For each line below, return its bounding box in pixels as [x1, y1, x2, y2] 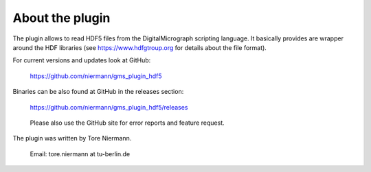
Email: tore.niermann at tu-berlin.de [30, 149, 131, 158]
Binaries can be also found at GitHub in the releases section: [12, 88, 184, 96]
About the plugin [12, 10, 111, 25]
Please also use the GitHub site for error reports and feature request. [30, 119, 225, 127]
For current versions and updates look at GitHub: [12, 56, 151, 64]
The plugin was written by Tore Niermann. [12, 134, 132, 143]
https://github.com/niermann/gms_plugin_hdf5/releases [30, 103, 188, 111]
